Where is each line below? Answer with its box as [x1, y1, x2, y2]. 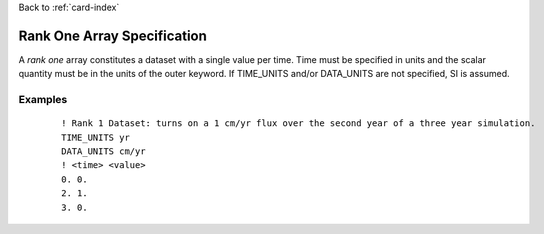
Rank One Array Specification [18, 27, 207, 44]
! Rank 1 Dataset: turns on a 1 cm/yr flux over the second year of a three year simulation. [61, 118, 536, 129]
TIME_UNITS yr [61, 131, 130, 143]
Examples [18, 93, 68, 107]
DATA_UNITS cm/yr [61, 146, 146, 157]
